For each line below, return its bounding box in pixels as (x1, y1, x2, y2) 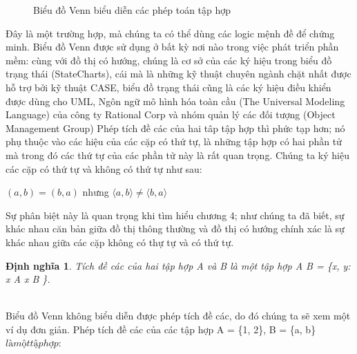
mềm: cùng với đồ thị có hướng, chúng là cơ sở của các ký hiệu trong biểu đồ (6, 53, 332, 67)
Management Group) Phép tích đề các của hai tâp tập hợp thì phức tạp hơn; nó (6, 120, 345, 135)
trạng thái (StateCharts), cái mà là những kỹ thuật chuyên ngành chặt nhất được (6, 66, 351, 81)
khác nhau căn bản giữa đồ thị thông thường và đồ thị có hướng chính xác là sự (6, 221, 345, 236)
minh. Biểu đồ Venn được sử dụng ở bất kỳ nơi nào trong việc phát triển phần (6, 39, 339, 54)
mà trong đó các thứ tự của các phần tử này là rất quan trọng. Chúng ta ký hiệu (6, 147, 349, 162)
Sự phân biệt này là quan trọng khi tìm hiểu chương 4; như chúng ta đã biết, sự (6, 207, 345, 222)
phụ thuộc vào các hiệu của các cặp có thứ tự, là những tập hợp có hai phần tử (6, 134, 342, 149)
